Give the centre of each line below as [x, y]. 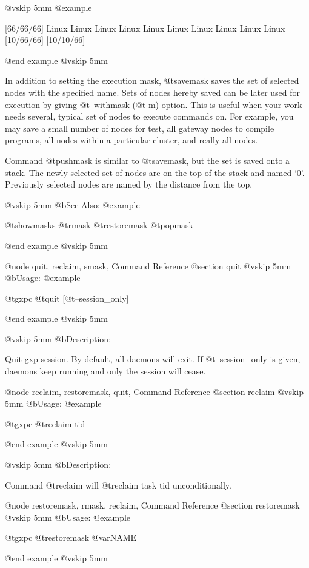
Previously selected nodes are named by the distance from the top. [129, 184]
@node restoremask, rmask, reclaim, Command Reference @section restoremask [152, 505]
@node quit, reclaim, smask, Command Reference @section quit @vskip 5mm [148, 265]
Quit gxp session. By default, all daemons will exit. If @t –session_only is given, [153, 359]
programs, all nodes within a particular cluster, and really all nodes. [131, 140]
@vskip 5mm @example [48, 7]
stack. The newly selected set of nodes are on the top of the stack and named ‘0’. [155, 172]
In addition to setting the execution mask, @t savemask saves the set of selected [152, 80]
